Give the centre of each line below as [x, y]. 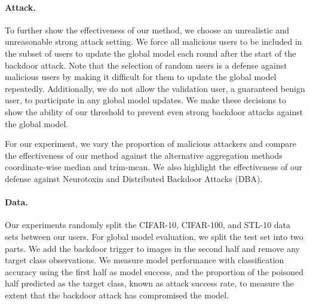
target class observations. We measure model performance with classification [145, 260]
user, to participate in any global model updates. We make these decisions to [146, 100]
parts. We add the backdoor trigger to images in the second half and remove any [152, 248]
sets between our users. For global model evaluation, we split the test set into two [154, 236]
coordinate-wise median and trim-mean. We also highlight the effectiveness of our [154, 167]
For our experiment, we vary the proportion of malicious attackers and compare [151, 144]
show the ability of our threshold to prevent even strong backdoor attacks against [154, 111]
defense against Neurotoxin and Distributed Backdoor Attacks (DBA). [134, 178]
